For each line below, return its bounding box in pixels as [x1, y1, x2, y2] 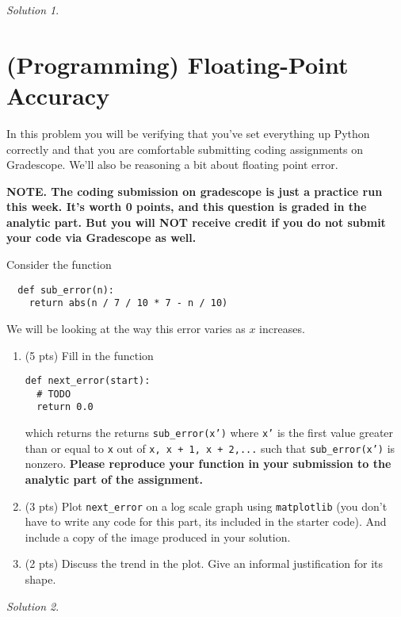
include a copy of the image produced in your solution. [25, 528, 291, 545]
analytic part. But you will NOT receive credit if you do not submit [6, 213, 386, 230]
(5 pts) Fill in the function [25, 347, 154, 363]
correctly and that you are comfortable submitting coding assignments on [6, 140, 364, 157]
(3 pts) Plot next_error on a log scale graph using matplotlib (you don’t [25, 497, 388, 514]
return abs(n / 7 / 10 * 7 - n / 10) [29, 297, 228, 309]
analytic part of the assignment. [25, 471, 203, 488]
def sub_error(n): [17, 284, 115, 296]
